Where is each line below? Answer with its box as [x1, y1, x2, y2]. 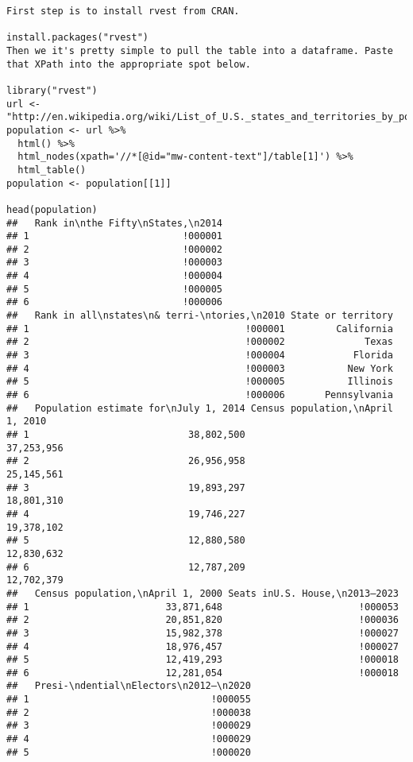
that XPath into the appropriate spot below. [6, 58, 251, 70]
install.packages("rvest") [6, 32, 149, 44]
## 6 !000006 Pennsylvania [6, 389, 393, 401]
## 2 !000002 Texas [6, 336, 393, 348]
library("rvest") [6, 84, 98, 96]
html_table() [17, 164, 87, 176]
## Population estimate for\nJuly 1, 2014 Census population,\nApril [6, 402, 393, 414]
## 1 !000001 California [6, 323, 393, 335]
